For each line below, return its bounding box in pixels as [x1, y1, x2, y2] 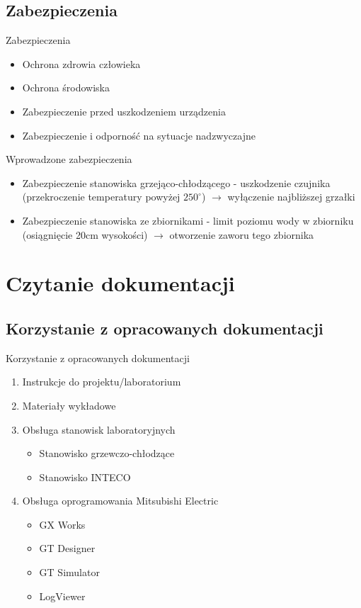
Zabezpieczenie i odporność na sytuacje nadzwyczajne [22, 128, 256, 142]
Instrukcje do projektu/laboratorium [22, 374, 181, 389]
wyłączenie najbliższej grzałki [227, 189, 355, 204]
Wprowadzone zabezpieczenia [6, 152, 132, 167]
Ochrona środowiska [22, 80, 110, 95]
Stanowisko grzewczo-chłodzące [39, 446, 175, 461]
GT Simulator [39, 565, 100, 580]
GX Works [39, 517, 86, 531]
